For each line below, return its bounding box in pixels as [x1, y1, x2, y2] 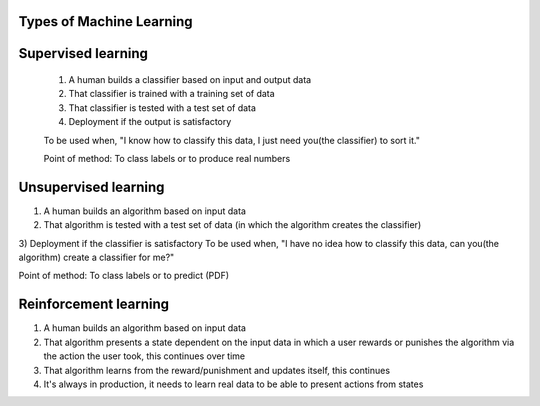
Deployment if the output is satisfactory [68, 116, 232, 128]
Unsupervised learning [18, 178, 165, 195]
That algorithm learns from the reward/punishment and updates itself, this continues [43, 364, 390, 376]
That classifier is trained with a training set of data [68, 88, 275, 100]
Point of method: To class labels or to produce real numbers [43, 152, 291, 164]
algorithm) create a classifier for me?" [18, 251, 175, 264]
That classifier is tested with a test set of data [68, 101, 257, 114]
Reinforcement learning [18, 296, 170, 313]
